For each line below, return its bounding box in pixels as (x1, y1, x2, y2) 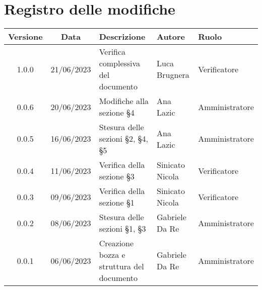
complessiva (99, 57, 141, 69)
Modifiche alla (99, 95, 149, 107)
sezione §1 (99, 197, 135, 209)
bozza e (99, 249, 125, 261)
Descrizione (99, 31, 146, 43)
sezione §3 (99, 170, 135, 182)
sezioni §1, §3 (99, 223, 146, 235)
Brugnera (156, 69, 189, 81)
